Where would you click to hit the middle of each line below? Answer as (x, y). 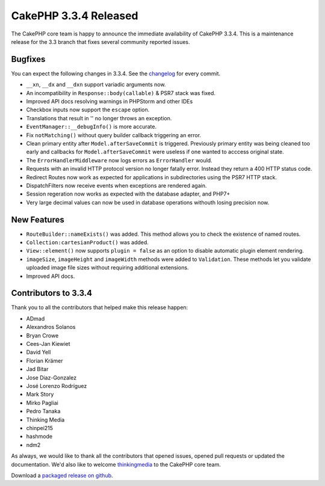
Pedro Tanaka (43, 411)
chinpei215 (40, 428)
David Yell (39, 352)
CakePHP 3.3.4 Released (75, 16)
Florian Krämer (45, 360)
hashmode (39, 437)
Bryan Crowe (42, 335)
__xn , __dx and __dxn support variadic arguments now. (96, 85)
